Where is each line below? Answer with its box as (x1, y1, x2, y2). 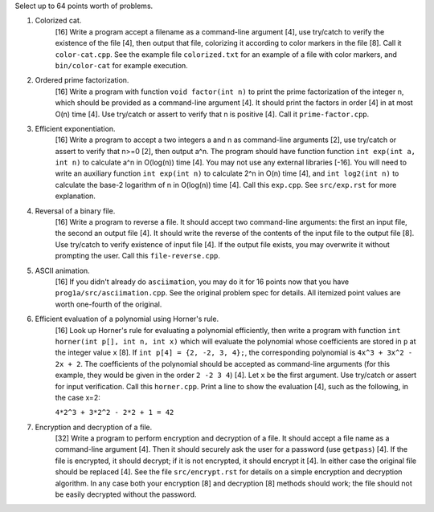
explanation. (55, 191, 96, 201)
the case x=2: (55, 392, 100, 402)
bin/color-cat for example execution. (55, 60, 188, 70)
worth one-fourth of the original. (55, 299, 162, 309)
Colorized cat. (35, 16, 82, 26)
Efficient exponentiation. (35, 124, 116, 133)
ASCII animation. (35, 266, 90, 275)
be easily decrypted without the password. (55, 490, 197, 499)
